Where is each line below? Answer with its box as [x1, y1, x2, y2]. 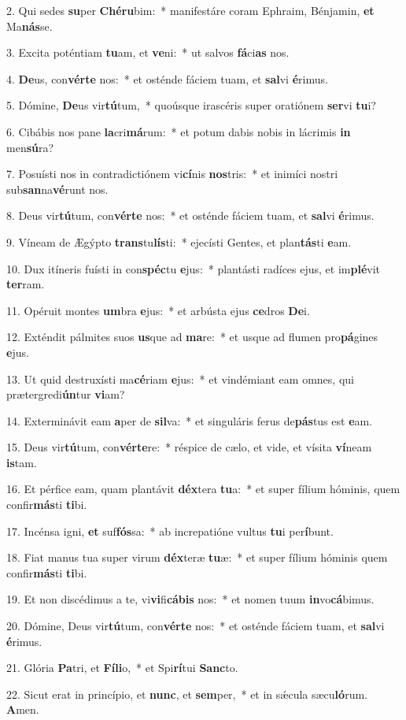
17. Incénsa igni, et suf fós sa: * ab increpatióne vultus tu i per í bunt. [6, 522, 334, 539]
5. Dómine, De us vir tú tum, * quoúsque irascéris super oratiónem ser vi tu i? [6, 97, 376, 113]
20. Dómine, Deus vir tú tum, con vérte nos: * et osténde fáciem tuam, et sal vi [6, 618, 385, 634]
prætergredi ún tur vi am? [6, 386, 125, 403]
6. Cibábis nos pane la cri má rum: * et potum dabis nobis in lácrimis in [6, 123, 351, 139]
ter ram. [6, 276, 45, 292]
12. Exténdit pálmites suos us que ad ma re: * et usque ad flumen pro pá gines [6, 328, 378, 345]
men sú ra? [6, 139, 54, 155]
